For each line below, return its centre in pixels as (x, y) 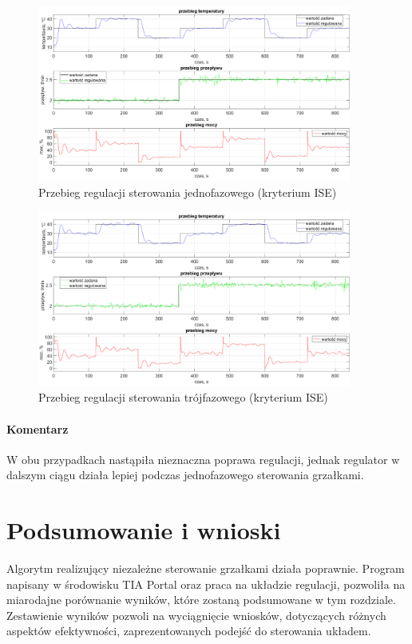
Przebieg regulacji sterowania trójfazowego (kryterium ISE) (183, 397)
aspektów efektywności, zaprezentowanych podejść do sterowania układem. (189, 631)
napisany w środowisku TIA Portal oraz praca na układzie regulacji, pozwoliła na (206, 584)
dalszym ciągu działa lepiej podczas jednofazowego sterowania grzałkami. (185, 475)
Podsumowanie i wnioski (144, 530)
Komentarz (38, 428)
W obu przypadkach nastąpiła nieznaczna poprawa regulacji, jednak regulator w (203, 459)
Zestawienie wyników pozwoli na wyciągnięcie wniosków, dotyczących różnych (196, 615)
